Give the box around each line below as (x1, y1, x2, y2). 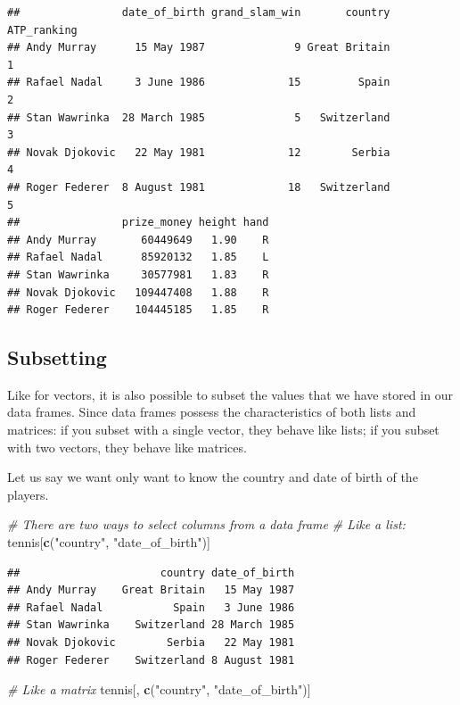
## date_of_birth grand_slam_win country (7, 6, 390, 19)
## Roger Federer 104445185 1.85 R (7, 303, 269, 317)
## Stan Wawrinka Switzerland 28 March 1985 (7, 618, 295, 632)
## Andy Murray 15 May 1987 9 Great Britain (7, 41, 390, 54)
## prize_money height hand (7, 216, 269, 229)
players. (7, 485, 49, 503)
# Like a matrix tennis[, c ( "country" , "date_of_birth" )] (7, 680, 311, 699)
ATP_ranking (7, 23, 78, 37)
